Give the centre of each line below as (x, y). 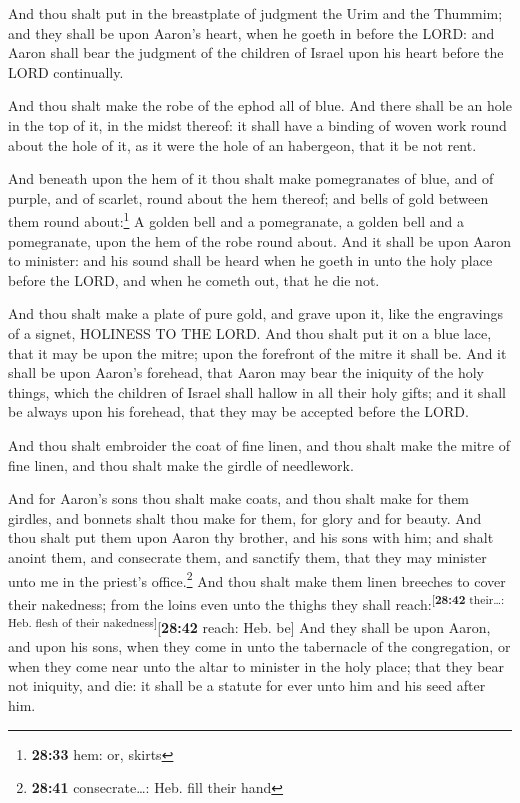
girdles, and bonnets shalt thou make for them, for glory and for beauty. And (245, 517)
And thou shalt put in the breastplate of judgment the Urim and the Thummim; (255, 13)
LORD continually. (66, 71)
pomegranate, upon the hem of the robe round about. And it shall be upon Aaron (260, 240)
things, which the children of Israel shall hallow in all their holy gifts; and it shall (257, 391)
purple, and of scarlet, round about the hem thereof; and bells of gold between (248, 197)
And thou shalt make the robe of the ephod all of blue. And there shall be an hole (260, 105)
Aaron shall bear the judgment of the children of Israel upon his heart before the (256, 52)
